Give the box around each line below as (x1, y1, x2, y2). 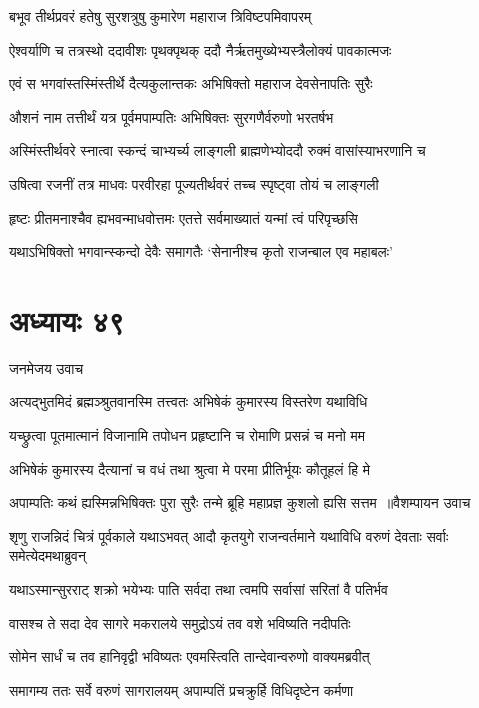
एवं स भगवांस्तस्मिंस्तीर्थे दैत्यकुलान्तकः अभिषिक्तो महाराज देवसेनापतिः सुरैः (9, 73, 373, 94)
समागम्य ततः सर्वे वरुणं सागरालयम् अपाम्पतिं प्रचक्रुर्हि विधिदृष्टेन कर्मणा (9, 679, 354, 700)
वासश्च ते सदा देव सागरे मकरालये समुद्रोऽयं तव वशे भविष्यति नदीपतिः (9, 612, 351, 633)
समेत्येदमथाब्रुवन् (9, 545, 86, 566)
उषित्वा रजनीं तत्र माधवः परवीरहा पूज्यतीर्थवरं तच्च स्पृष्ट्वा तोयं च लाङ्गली (9, 173, 379, 194)
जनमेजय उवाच (9, 357, 84, 378)
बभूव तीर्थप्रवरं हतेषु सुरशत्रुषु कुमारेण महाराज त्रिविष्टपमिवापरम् (9, 6, 312, 26)
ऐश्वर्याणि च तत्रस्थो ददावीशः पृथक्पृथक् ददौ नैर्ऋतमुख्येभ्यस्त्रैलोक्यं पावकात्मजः (9, 39, 392, 60)
